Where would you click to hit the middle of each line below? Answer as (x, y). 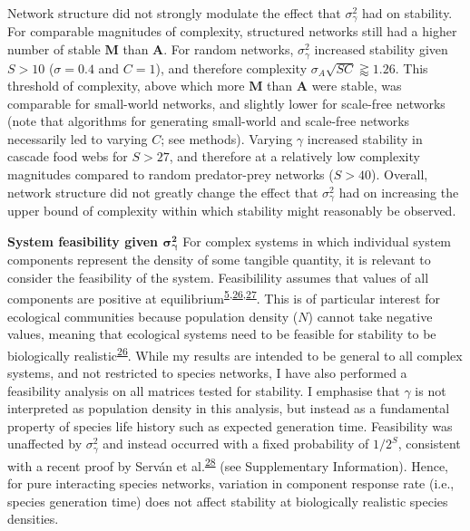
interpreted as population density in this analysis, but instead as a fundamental (229, 408)
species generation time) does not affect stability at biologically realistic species (228, 501)
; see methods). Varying (227, 138)
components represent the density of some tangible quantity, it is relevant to (219, 260)
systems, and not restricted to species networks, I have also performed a (207, 373)
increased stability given (381, 49)
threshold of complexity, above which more (126, 86)
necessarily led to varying (78, 138)
